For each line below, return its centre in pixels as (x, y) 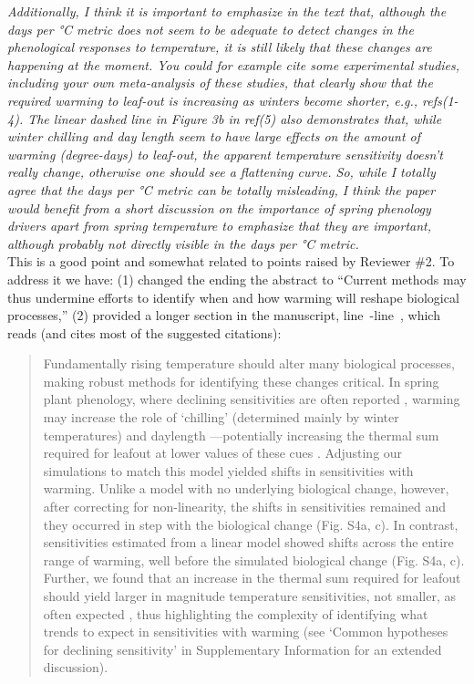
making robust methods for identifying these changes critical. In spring (241, 381)
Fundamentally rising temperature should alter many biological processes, (249, 363)
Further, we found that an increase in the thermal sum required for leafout (252, 578)
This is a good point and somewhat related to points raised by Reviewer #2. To (231, 261)
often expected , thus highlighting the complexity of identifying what (236, 613)
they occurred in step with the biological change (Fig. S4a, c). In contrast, (251, 524)
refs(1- (440, 100)
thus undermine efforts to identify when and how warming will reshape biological (233, 297)
